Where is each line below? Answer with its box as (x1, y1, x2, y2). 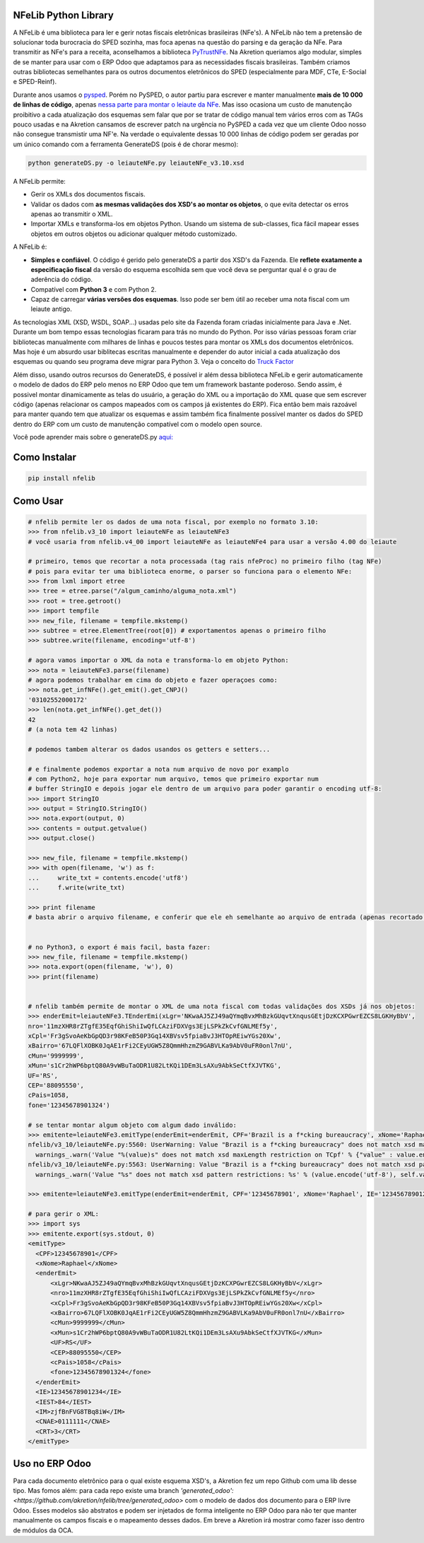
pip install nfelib (28, 474, 95, 483)
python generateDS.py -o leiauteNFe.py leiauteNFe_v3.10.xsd (28, 159, 245, 167)
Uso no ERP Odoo (13, 1458, 92, 1470)
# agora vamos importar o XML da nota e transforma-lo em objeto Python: (28, 656, 289, 664)
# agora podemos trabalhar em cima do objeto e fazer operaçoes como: (28, 676, 278, 684)
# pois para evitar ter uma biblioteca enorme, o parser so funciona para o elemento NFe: (28, 567, 353, 575)
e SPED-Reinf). (13, 78, 57, 86)
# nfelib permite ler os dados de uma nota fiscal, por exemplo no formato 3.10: (28, 518, 319, 526)
